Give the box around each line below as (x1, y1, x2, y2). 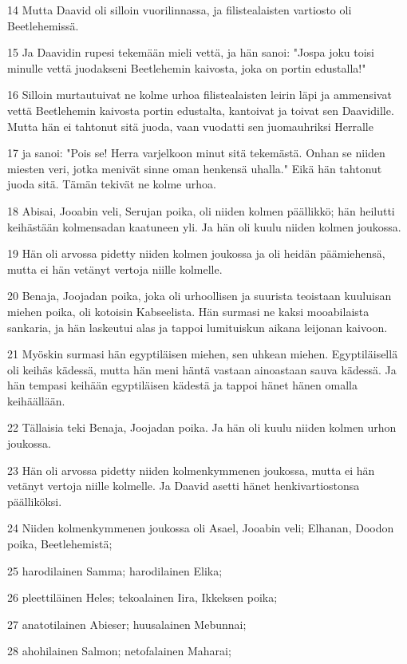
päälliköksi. (7, 492, 62, 509)
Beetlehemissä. (7, 17, 79, 34)
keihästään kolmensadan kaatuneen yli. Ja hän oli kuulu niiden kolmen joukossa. (7, 218, 401, 235)
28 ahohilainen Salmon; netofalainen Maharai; (7, 642, 231, 659)
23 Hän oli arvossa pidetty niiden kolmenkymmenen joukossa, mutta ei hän (7, 461, 375, 478)
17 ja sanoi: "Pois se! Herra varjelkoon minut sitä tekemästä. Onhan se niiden (7, 144, 385, 161)
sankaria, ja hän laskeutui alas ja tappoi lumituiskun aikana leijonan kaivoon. (7, 318, 388, 335)
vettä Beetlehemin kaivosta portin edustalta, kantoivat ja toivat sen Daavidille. (7, 101, 394, 118)
